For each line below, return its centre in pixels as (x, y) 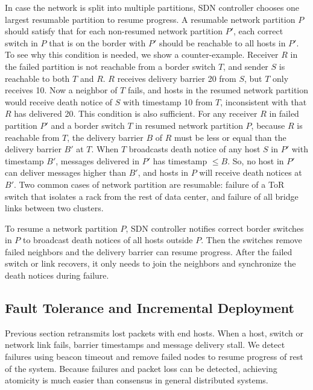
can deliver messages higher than (65, 172)
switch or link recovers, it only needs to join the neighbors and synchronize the (150, 263)
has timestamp (180, 160)
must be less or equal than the (230, 137)
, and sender (246, 66)
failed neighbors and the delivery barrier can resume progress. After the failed (149, 251)
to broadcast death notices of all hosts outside (108, 240)
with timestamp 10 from (168, 101)
